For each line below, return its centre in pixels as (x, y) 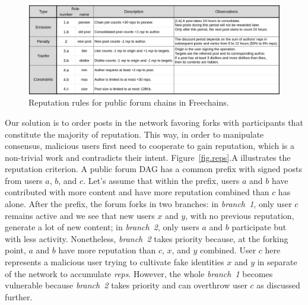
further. (19, 296)
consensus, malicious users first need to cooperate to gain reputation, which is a (150, 146)
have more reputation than (107, 250)
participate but (259, 227)
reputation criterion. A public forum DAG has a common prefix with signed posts (153, 169)
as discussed (278, 285)
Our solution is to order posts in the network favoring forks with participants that (154, 122)
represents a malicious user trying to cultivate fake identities (115, 262)
